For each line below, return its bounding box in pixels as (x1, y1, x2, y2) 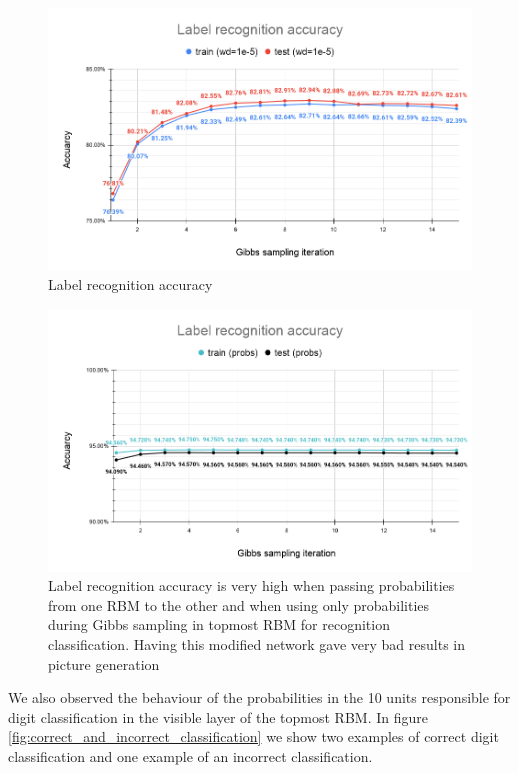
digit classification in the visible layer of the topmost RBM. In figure (8, 706, 428, 727)
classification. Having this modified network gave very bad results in (48, 634, 466, 655)
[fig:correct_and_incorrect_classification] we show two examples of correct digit (8, 726, 499, 747)
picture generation (48, 653, 160, 674)
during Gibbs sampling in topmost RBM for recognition (48, 614, 390, 635)
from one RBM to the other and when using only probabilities (48, 594, 430, 615)
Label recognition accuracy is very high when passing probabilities (48, 575, 455, 596)
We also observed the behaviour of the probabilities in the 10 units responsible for (8, 687, 511, 708)
